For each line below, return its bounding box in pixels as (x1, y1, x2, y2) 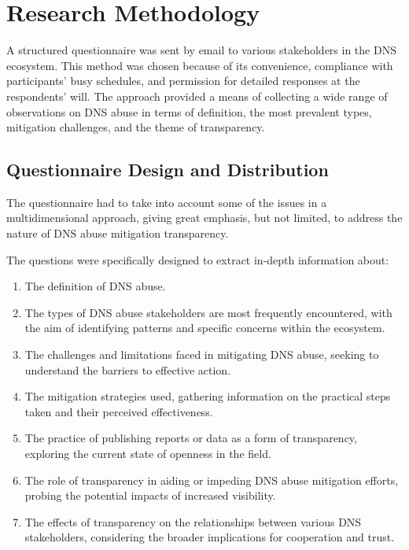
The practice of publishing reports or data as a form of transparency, (24, 430, 357, 446)
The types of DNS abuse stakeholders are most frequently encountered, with (24, 304, 392, 320)
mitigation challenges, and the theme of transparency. (6, 119, 265, 135)
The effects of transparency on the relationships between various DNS (24, 513, 362, 530)
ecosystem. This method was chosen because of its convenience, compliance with (6, 57, 393, 73)
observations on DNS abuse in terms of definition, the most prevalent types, (6, 103, 372, 120)
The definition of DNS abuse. (24, 278, 166, 294)
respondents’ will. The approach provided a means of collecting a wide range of (6, 87, 388, 104)
